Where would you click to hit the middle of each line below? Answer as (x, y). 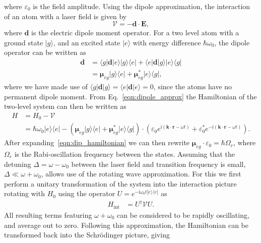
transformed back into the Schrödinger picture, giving (87, 235)
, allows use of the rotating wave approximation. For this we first (141, 174)
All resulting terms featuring (48, 215)
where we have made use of (46, 86)
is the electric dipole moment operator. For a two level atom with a (135, 33)
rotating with (24, 193)
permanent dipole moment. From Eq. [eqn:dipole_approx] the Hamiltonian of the (130, 96)
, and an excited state (87, 42)
